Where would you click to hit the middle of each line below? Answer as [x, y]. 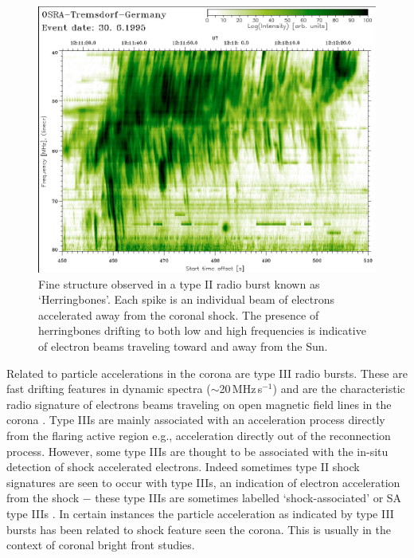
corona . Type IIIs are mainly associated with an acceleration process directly [196, 420]
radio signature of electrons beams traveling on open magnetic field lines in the [199, 404]
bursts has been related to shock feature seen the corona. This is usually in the [199, 529]
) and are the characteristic [339, 389]
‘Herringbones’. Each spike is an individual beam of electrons [187, 299]
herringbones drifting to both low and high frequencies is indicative [202, 330]
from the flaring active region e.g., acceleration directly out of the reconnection [199, 436]
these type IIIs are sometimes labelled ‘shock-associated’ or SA [248, 498]
